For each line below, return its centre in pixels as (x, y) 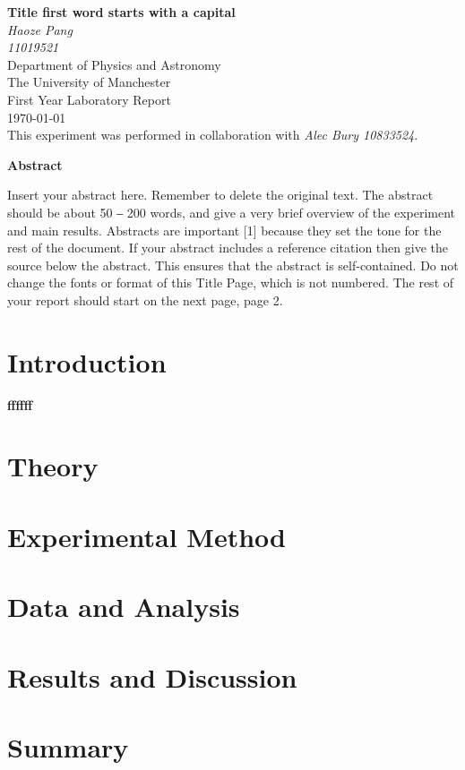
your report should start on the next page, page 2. (145, 299)
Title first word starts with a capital (121, 12)
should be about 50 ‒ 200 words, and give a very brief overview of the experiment (232, 212)
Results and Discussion (152, 676)
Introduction (87, 361)
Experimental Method (146, 536)
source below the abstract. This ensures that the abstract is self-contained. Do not (233, 265)
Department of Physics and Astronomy (114, 64)
